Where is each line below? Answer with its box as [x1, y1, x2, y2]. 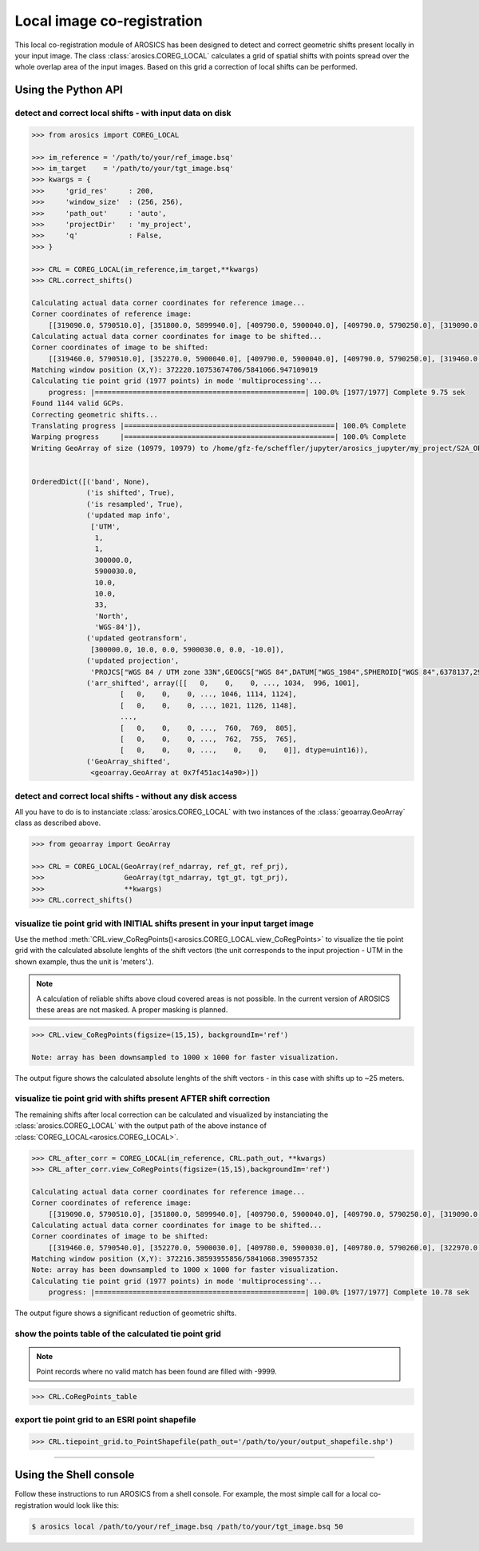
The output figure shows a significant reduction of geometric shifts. [14, 1308, 237, 1318]
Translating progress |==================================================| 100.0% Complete [31, 421, 406, 431]
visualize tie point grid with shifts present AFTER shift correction [14, 1093, 271, 1104]
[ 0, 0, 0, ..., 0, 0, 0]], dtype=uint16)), [120, 746, 369, 755]
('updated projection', [86, 656, 180, 665]
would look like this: [53, 1500, 120, 1510]
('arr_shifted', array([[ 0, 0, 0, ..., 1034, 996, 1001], [86, 679, 361, 688]
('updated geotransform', [86, 634, 188, 643]
